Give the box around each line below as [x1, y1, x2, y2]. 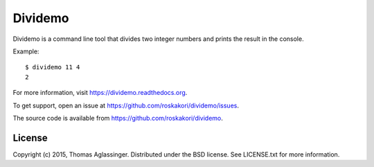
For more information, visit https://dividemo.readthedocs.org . [12, 89, 188, 97]
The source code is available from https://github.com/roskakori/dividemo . [12, 114, 223, 122]
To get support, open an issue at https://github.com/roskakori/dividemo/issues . [12, 101, 239, 109]
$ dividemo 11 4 [25, 63, 80, 71]
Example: [12, 47, 39, 55]
